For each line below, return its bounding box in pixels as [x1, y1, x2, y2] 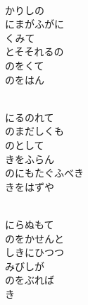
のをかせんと [5, 231, 64, 245]
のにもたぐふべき [5, 165, 84, 180]
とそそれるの [5, 44, 64, 59]
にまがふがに [5, 16, 64, 31]
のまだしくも [5, 123, 64, 138]
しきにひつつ [5, 245, 64, 260]
